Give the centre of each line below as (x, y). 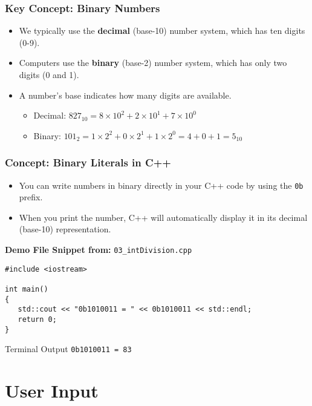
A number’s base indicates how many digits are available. (125, 95)
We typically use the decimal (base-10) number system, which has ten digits (162, 31)
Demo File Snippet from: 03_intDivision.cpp (99, 250)
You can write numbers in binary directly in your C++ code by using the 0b (161, 185)
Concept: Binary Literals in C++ (88, 162)
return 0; (37, 319)
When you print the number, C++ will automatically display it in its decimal (163, 217)
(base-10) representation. (65, 229)
